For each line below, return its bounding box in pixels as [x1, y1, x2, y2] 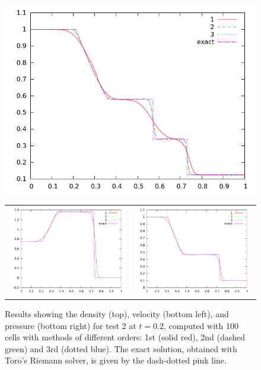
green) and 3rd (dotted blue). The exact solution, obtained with [5, 342, 237, 355]
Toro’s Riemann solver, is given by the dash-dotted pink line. [5, 354, 227, 366]
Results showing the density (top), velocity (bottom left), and [5, 307, 229, 320]
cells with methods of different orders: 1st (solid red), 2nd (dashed [5, 331, 246, 343]
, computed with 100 [163, 319, 238, 331]
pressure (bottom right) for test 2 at [5, 319, 136, 331]
